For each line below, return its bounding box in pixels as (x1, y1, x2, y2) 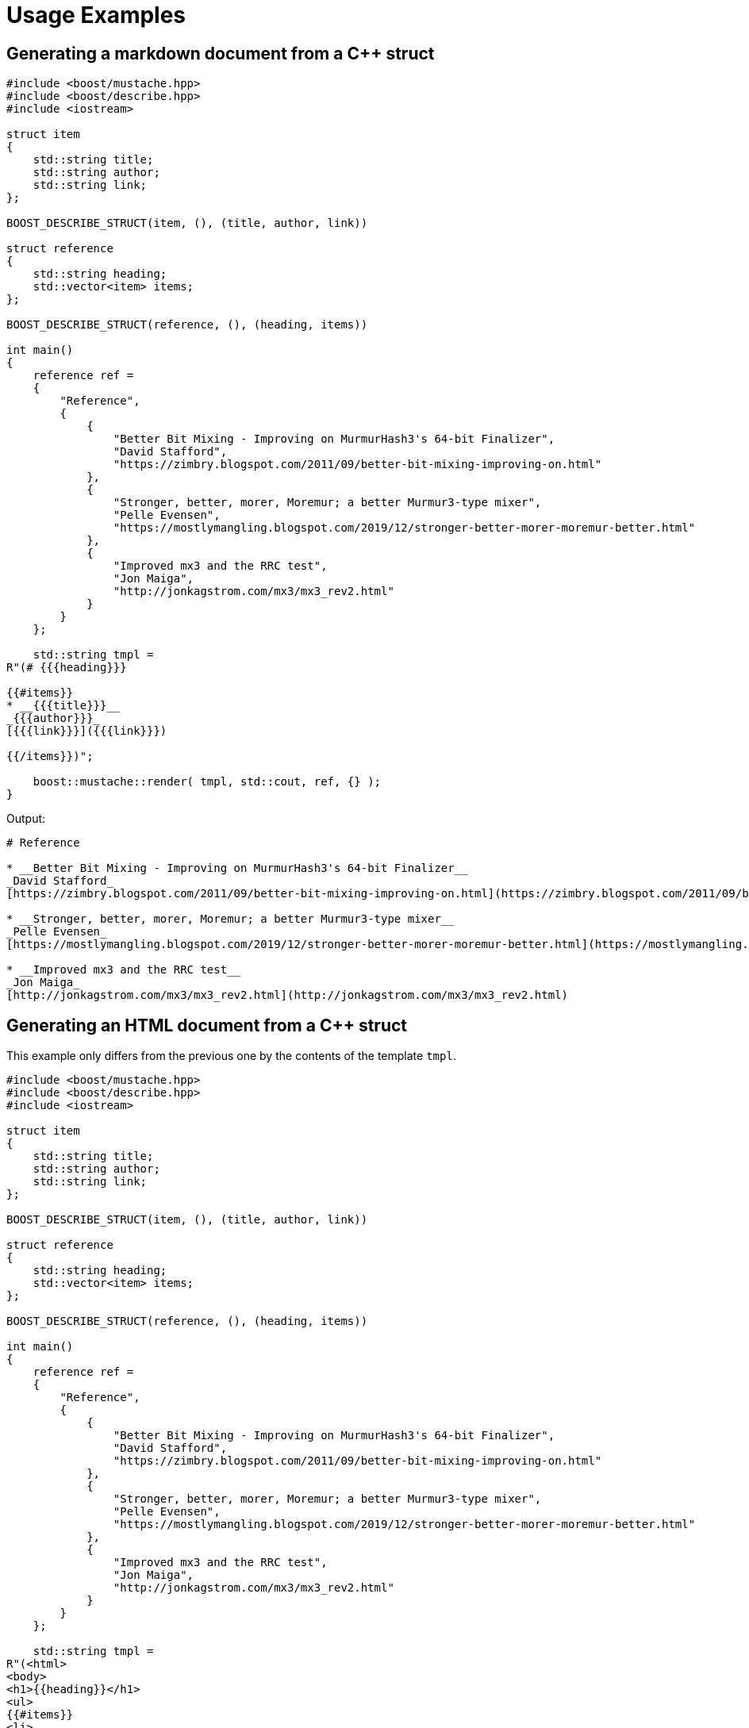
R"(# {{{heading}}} (6, 661, 127, 674)
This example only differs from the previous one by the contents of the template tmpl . (6, 1049, 456, 1063)
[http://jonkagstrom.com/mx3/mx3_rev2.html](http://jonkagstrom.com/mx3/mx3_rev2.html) (6, 989, 569, 1002)
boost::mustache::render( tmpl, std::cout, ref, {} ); (33, 775, 382, 789)
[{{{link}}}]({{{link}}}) (6, 724, 167, 738)
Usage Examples (6, 2, 186, 29)
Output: (6, 812, 46, 826)
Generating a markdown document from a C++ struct (6, 43, 435, 63)
